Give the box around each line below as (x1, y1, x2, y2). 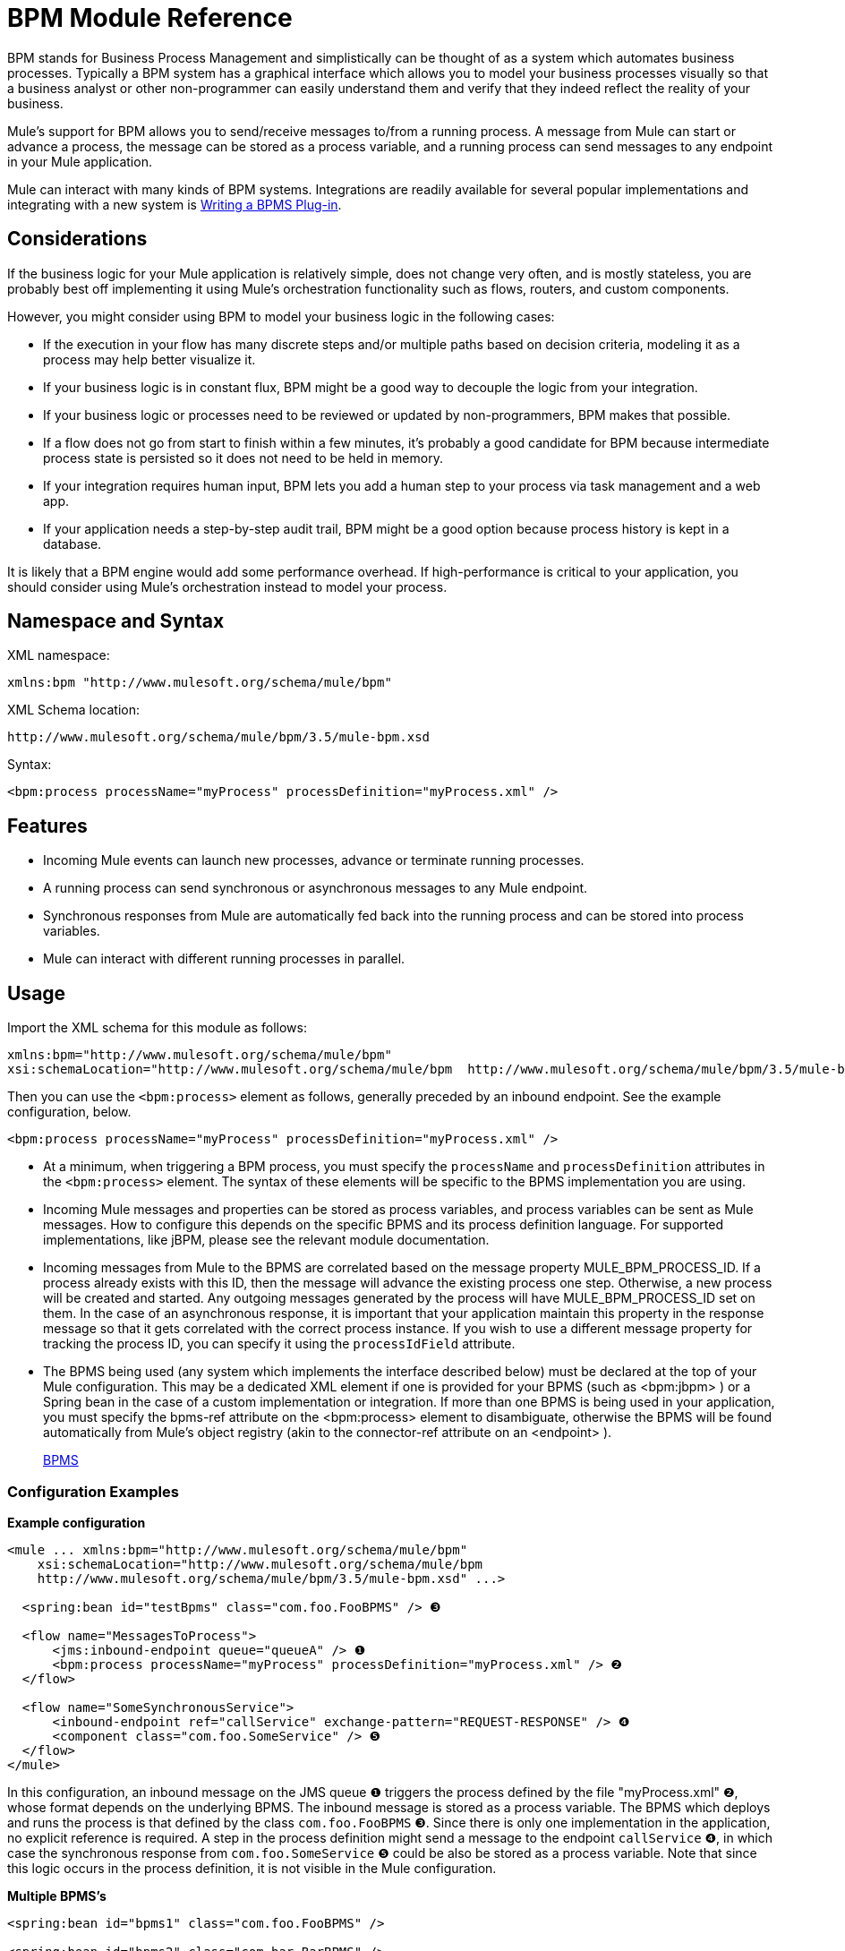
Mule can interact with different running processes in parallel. (43, 951, 405, 967)
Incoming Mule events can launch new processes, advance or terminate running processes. (43, 852, 585, 869)
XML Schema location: (7, 702, 140, 718)
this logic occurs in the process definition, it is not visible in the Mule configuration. (7, 1860, 497, 1876)
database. (43, 535, 102, 552)
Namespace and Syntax (7, 610, 225, 633)
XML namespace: (7, 647, 110, 663)
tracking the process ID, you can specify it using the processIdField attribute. (43, 1336, 516, 1352)
